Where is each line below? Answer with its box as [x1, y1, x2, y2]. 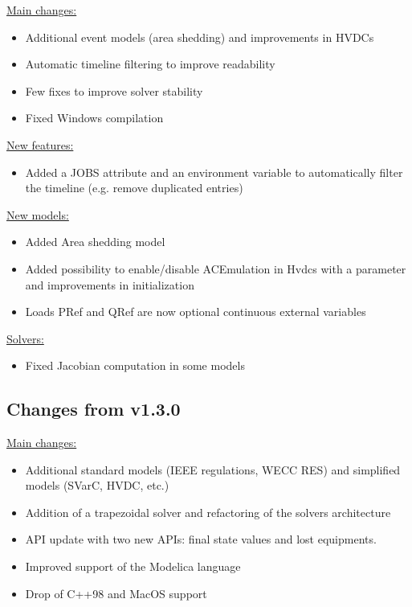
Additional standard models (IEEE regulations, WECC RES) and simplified [25, 461, 401, 478]
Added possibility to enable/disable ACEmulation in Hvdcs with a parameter [25, 260, 406, 277]
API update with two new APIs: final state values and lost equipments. [25, 531, 377, 548]
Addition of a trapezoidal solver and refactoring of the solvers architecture [25, 503, 391, 520]
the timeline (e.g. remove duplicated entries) [25, 179, 243, 196]
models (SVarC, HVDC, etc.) [25, 477, 169, 494]
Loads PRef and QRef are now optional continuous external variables [25, 303, 366, 320]
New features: [6, 136, 74, 153]
